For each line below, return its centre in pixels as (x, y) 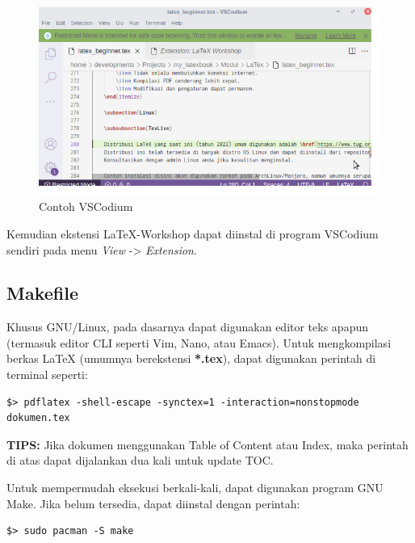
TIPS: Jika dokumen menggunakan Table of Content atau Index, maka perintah (207, 444)
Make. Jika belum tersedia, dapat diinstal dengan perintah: (153, 503)
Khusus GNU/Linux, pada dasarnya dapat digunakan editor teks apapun (187, 327)
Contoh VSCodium (86, 206)
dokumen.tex (38, 418)
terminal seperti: (47, 375)
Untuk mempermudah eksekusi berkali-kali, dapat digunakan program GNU (195, 488)
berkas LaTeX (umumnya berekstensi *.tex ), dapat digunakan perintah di (191, 358)
